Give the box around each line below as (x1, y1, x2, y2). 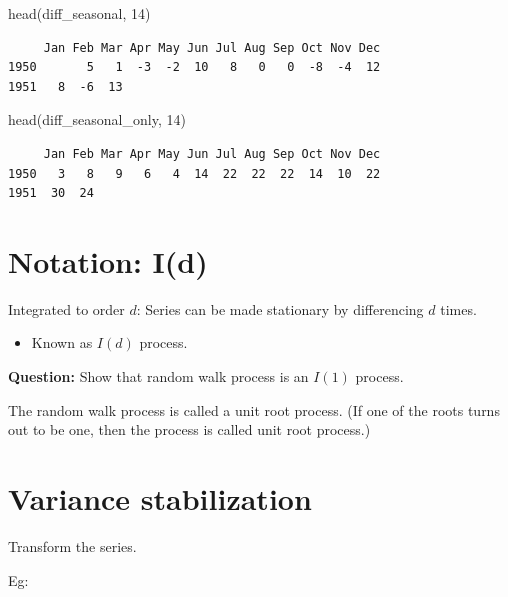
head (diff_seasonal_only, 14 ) (8, 109, 186, 130)
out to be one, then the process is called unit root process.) (8, 419, 371, 440)
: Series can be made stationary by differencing (136, 298, 424, 319)
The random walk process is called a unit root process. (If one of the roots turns (8, 399, 500, 420)
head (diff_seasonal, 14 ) (8, 3, 151, 23)
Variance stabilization (8, 478, 312, 519)
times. (440, 298, 477, 319)
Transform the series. (8, 535, 137, 556)
